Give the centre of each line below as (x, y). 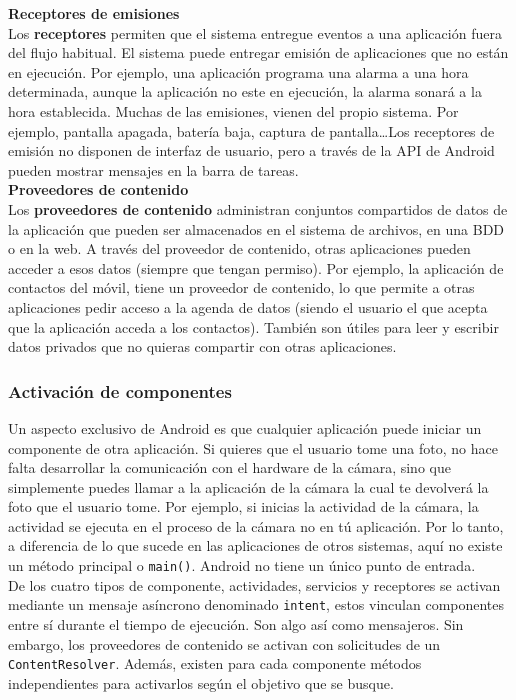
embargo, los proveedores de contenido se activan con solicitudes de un (224, 643)
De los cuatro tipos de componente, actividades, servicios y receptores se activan (254, 584)
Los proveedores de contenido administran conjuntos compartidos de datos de (258, 208)
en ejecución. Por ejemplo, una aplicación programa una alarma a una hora (238, 71)
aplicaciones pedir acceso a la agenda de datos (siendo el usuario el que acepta (248, 306)
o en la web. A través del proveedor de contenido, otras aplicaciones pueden (239, 248)
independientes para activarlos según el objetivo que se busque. (201, 682)
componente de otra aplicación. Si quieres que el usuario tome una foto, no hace (253, 447)
